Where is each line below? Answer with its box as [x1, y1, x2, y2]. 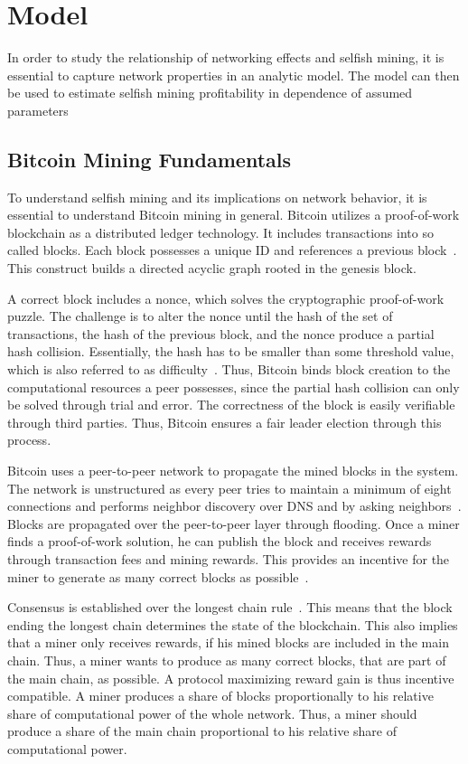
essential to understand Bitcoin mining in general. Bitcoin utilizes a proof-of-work [7, 205, 460, 224]
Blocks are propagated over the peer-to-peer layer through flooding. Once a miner [7, 514, 460, 533]
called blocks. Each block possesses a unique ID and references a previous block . [7, 241, 457, 259]
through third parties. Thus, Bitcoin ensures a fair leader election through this [7, 412, 442, 431]
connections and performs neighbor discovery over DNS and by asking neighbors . [7, 496, 462, 515]
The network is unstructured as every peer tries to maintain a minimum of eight [7, 478, 452, 497]
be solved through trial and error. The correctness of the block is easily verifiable [7, 395, 455, 414]
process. [7, 430, 51, 449]
